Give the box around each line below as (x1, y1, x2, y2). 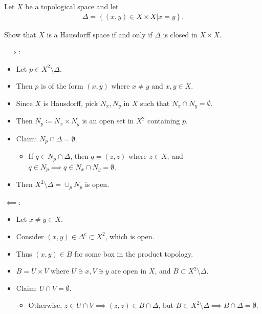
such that (140, 98, 170, 108)
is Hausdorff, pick (43, 98, 98, 108)
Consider (16, 231, 44, 241)
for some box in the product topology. (74, 248, 193, 259)
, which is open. (105, 231, 155, 241)
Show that (4, 29, 36, 39)
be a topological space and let (25, 1, 119, 11)
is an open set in (82, 115, 134, 126)
